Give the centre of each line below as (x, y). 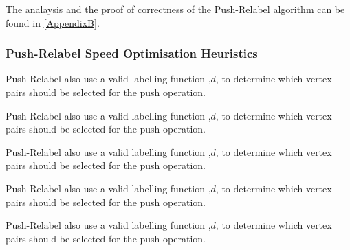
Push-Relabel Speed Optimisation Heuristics (132, 53)
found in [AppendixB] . (53, 22)
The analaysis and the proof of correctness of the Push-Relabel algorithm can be (175, 9)
